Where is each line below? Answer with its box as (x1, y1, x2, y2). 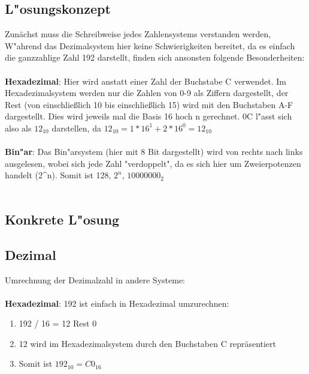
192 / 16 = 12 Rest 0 (19, 317, 97, 330)
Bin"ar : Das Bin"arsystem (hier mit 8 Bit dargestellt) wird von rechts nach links (5, 145, 303, 158)
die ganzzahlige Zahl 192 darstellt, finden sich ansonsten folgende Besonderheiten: (5, 51, 305, 64)
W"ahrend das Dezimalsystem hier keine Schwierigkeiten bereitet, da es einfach (5, 39, 295, 52)
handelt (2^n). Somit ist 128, (5, 169, 111, 181)
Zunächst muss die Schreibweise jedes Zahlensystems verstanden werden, (5, 28, 271, 40)
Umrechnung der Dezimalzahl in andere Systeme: (5, 273, 185, 286)
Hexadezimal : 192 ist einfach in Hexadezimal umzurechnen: (5, 297, 229, 309)
